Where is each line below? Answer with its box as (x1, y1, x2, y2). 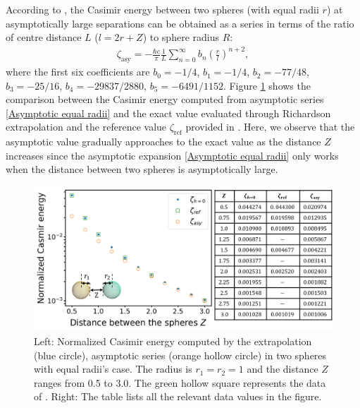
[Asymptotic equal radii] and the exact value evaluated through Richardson (6, 105, 331, 120)
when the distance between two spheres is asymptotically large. (6, 162, 278, 176)
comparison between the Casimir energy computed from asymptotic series (6, 92, 324, 107)
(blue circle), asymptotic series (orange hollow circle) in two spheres (34, 347, 327, 362)
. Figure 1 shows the (223, 78, 311, 92)
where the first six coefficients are (6, 64, 150, 79)
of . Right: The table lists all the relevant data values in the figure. (34, 389, 322, 404)
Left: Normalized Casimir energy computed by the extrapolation (34, 334, 312, 349)
